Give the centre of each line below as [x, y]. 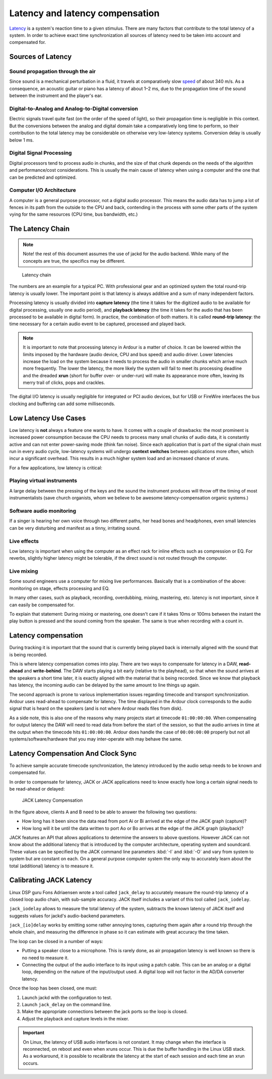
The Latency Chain [40, 229]
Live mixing [24, 571]
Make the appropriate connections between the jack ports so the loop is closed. [105, 1012]
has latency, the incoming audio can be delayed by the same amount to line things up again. [105, 685]
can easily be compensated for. [42, 605]
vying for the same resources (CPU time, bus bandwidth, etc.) [74, 214]
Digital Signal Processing [41, 153]
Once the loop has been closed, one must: [53, 988]
